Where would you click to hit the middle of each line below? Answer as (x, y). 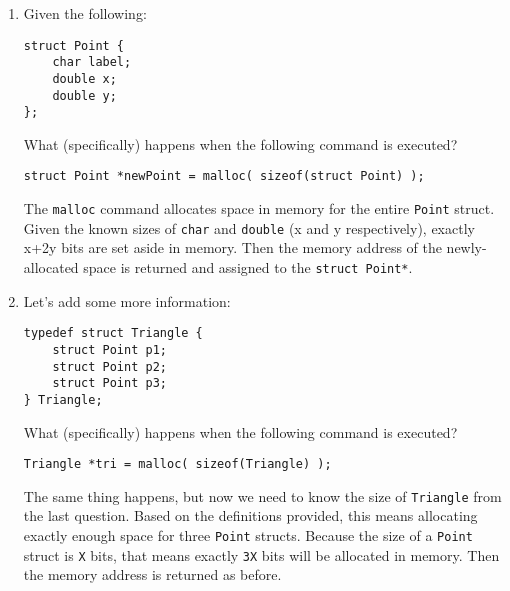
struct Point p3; (109, 383)
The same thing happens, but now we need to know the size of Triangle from (262, 495)
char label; (92, 62)
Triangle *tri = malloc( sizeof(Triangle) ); (177, 464)
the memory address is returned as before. (152, 574)
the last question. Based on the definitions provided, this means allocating (250, 515)
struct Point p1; (109, 349)
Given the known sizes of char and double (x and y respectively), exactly (249, 227)
